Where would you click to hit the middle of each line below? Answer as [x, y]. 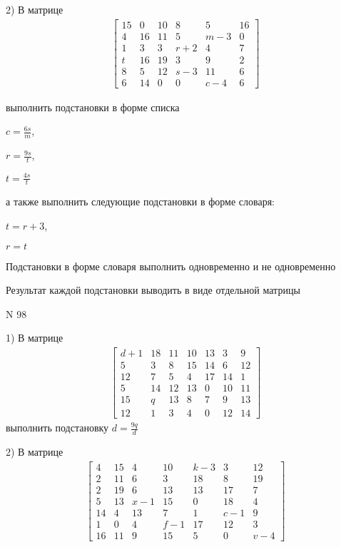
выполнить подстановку [57, 428]
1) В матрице [35, 338]
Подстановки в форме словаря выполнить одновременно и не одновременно [171, 266]
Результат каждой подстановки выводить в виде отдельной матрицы [153, 290]
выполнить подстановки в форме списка [93, 107]
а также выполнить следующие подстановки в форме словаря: [140, 201]
